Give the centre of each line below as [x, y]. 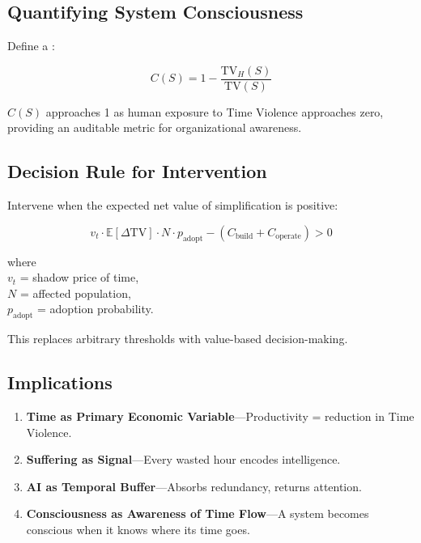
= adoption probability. [96, 309]
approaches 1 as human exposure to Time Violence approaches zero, [215, 111]
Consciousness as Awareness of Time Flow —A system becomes [198, 513]
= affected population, [75, 293]
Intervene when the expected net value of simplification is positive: [173, 205]
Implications [60, 382]
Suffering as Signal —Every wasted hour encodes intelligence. [183, 459]
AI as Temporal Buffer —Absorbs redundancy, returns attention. [194, 486]
